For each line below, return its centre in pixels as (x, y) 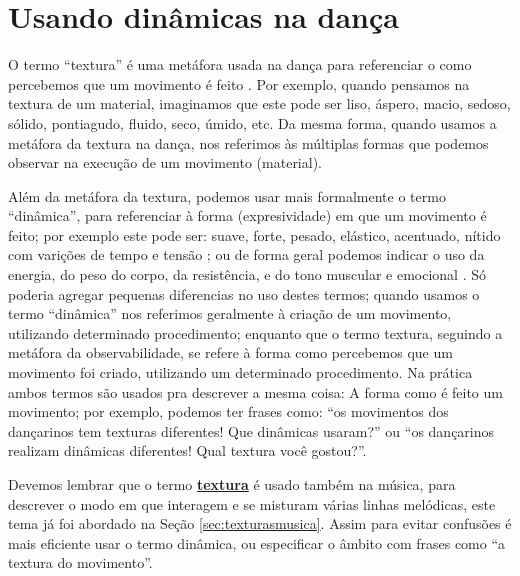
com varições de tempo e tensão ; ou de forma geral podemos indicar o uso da (246, 254)
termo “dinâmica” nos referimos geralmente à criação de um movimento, (230, 313)
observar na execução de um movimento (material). (165, 162)
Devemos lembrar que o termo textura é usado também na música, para (232, 484)
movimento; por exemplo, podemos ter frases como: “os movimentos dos (228, 411)
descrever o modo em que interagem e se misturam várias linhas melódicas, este (252, 503)
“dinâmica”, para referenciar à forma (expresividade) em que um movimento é (247, 215)
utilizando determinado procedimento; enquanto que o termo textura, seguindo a (255, 332)
